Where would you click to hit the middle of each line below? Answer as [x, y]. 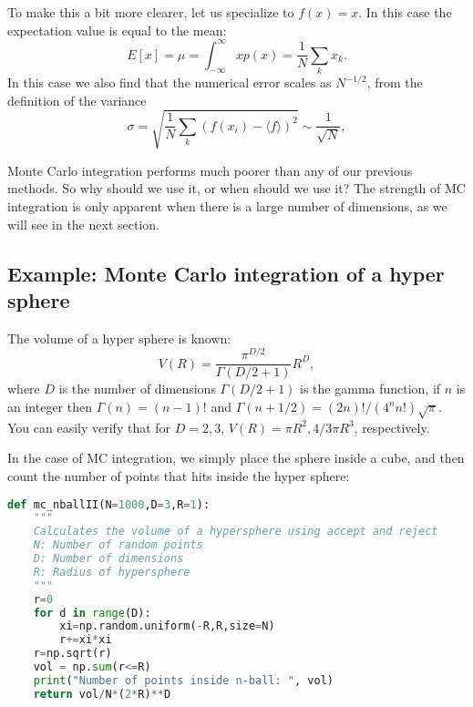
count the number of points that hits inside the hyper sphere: [179, 476]
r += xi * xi [86, 640]
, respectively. [392, 427]
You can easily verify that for [89, 427]
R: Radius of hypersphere [112, 572]
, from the [395, 82]
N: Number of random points [118, 545]
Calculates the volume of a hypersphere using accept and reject [236, 532]
